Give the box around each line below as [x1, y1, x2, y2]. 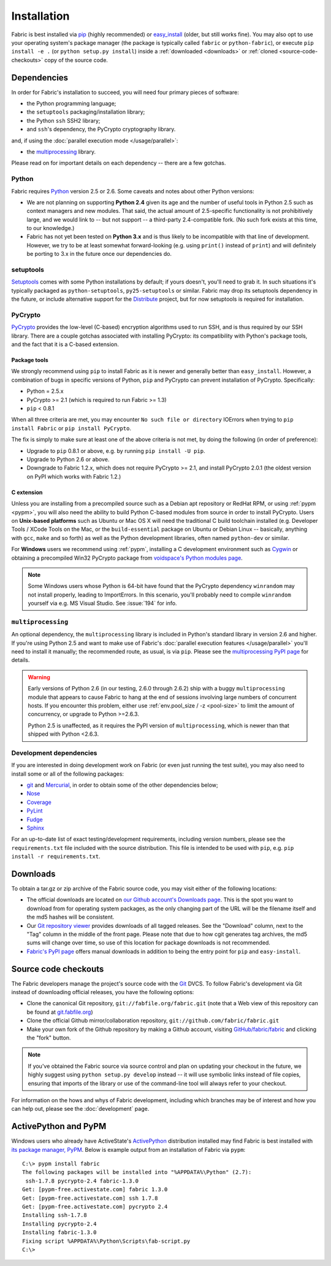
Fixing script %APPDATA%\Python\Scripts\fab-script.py [22, 1237, 191, 1245]
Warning [28, 673, 50, 681]
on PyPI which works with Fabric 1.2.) [26, 473, 121, 480]
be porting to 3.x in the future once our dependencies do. [26, 250, 172, 258]
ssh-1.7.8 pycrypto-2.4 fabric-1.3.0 [25, 1177, 139, 1184]
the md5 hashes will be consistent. [26, 913, 115, 921]
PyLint [26, 807, 43, 814]
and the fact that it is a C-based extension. [11, 341, 120, 348]
